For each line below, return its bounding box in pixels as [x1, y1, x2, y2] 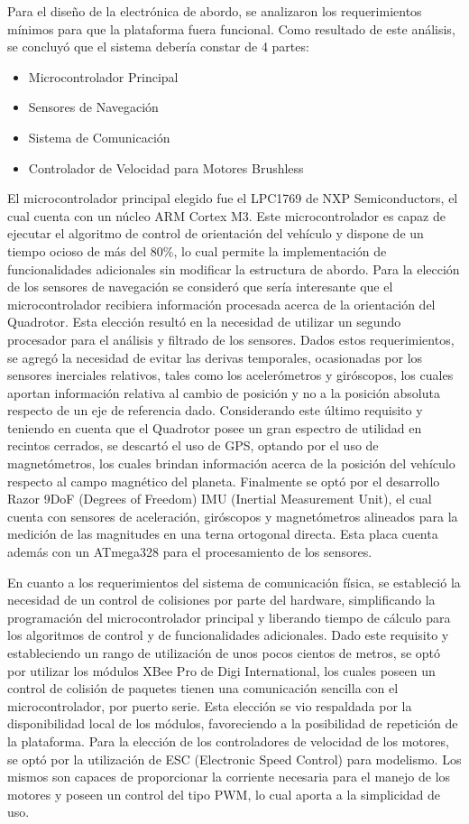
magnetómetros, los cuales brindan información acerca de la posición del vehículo [7, 454, 455, 473]
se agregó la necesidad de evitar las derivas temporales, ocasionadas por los [7, 347, 423, 366]
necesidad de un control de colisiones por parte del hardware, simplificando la [7, 590, 436, 609]
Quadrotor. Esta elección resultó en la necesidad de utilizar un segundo [7, 312, 401, 331]
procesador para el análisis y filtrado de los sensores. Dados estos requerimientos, [7, 329, 455, 348]
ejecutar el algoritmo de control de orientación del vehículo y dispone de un [7, 224, 424, 243]
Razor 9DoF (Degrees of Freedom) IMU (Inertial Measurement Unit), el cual [7, 489, 432, 508]
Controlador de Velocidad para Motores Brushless [28, 158, 304, 177]
